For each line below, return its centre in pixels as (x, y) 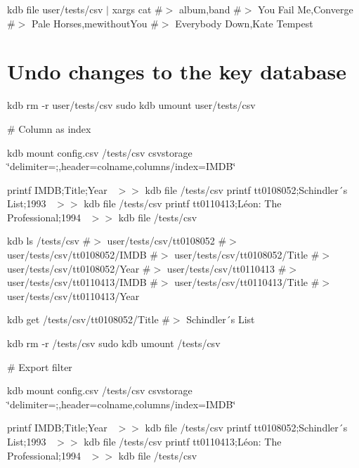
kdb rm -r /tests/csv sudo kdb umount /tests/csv (114, 343)
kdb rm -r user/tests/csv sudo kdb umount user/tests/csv (131, 105)
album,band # (210, 9)
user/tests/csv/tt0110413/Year (73, 295)
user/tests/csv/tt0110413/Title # (247, 282)
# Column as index (49, 128)
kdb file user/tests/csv (55, 9)
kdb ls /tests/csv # (49, 241)
